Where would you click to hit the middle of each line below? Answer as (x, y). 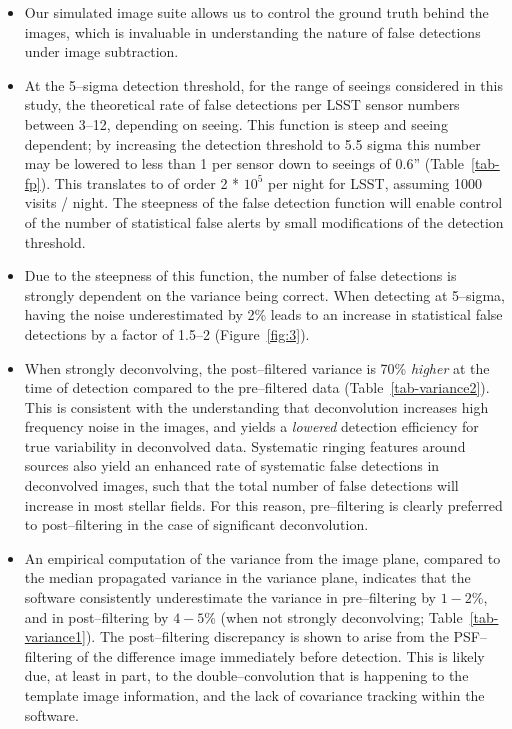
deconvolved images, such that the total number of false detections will (241, 485)
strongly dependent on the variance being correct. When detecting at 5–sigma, (264, 294)
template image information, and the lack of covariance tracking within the (254, 695)
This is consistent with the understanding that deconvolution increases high (256, 406)
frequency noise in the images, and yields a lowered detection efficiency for (251, 426)
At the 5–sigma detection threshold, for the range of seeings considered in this (263, 84)
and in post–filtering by (96, 616)
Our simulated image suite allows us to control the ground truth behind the (256, 12)
